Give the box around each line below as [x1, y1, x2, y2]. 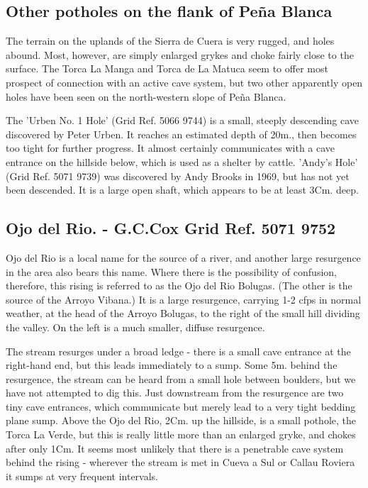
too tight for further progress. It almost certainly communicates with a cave [6, 140, 335, 155]
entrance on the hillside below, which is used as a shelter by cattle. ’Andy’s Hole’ [6, 154, 358, 169]
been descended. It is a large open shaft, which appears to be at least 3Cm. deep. [6, 182, 359, 197]
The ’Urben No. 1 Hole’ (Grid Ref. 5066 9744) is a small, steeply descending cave [6, 113, 359, 128]
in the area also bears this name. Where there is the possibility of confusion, [6, 264, 337, 279]
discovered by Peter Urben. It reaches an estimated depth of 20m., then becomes [6, 126, 357, 141]
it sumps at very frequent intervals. [6, 468, 159, 483]
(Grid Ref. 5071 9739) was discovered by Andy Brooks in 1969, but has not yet [6, 168, 350, 183]
